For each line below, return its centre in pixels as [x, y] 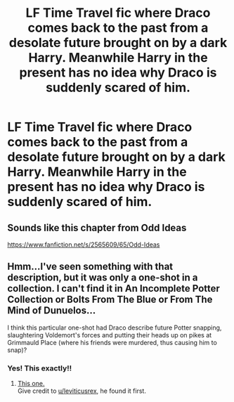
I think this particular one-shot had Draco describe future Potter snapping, [115, 328]
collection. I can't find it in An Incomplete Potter [113, 288]
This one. [31, 384]
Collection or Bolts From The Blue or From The [110, 300]
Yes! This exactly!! [40, 368]
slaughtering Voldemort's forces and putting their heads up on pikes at [110, 335]
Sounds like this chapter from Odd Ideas [97, 227]
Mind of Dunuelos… [52, 311]
